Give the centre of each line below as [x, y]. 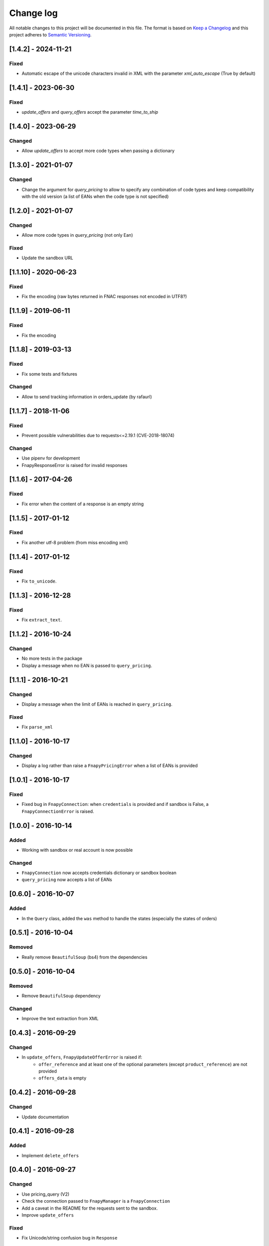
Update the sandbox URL [47, 258]
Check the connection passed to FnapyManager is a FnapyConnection [96, 1201]
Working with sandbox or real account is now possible [77, 850]
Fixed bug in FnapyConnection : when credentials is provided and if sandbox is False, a [115, 804]
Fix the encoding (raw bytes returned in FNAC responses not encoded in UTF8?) [104, 297]
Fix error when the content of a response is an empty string [83, 504]
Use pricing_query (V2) [46, 1194]
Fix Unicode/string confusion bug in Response [69, 1238]
